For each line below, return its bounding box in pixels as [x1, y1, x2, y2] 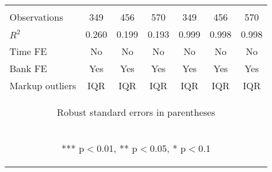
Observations [9, 10, 63, 24]
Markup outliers [9, 79, 76, 92]
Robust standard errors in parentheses [56, 105, 216, 119]
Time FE [9, 44, 47, 58]
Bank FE [9, 61, 47, 75]
